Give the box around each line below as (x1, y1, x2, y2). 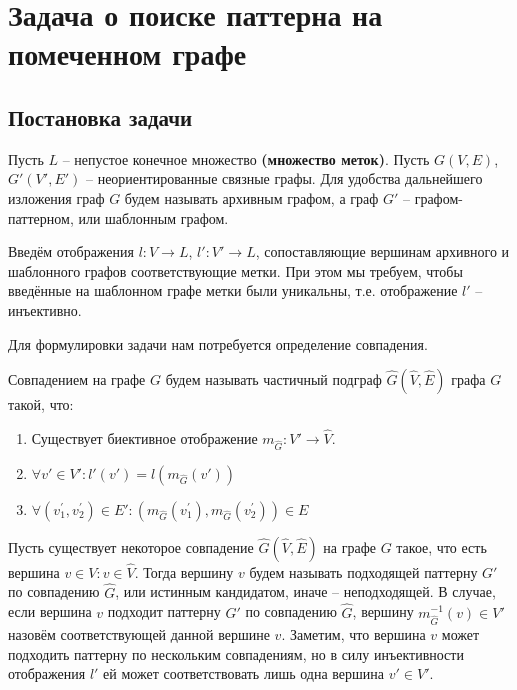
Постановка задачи (8, 101, 193, 132)
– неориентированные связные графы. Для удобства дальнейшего (85, 168, 483, 189)
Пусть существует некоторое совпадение (8, 536, 254, 557)
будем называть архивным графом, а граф (124, 187, 379, 208)
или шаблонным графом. (78, 207, 229, 228)
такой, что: (8, 394, 74, 415)
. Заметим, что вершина (281, 624, 426, 645)
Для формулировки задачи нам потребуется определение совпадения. (8, 333, 428, 354)
